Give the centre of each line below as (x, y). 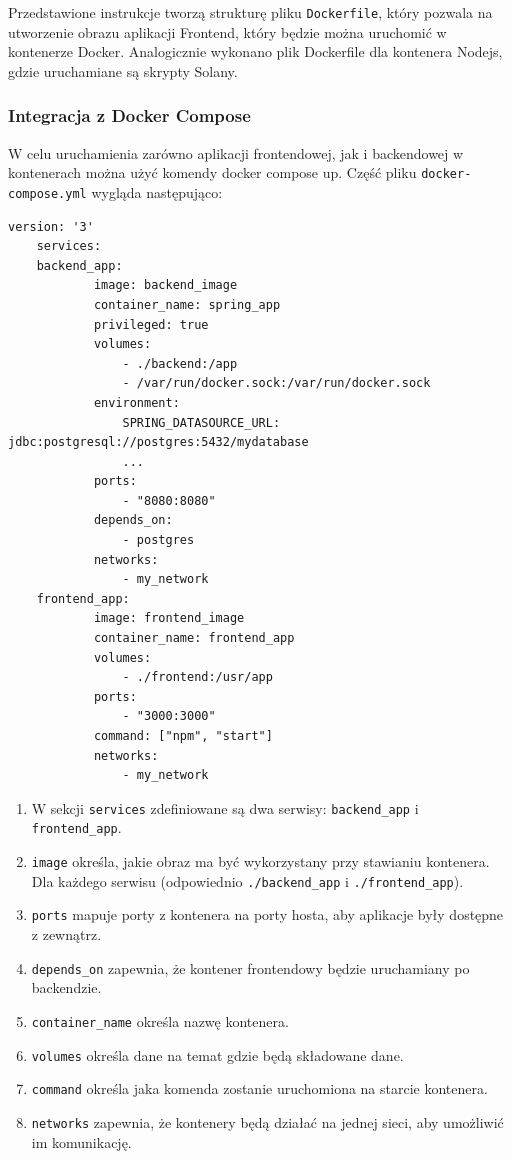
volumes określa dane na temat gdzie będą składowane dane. (217, 1054)
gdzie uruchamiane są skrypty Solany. (123, 70)
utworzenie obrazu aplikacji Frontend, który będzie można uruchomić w (227, 31)
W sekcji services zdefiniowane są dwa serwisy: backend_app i (225, 807)
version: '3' (51, 226)
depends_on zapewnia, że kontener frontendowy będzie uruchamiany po (250, 967)
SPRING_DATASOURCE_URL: (201, 422)
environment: (136, 402)
